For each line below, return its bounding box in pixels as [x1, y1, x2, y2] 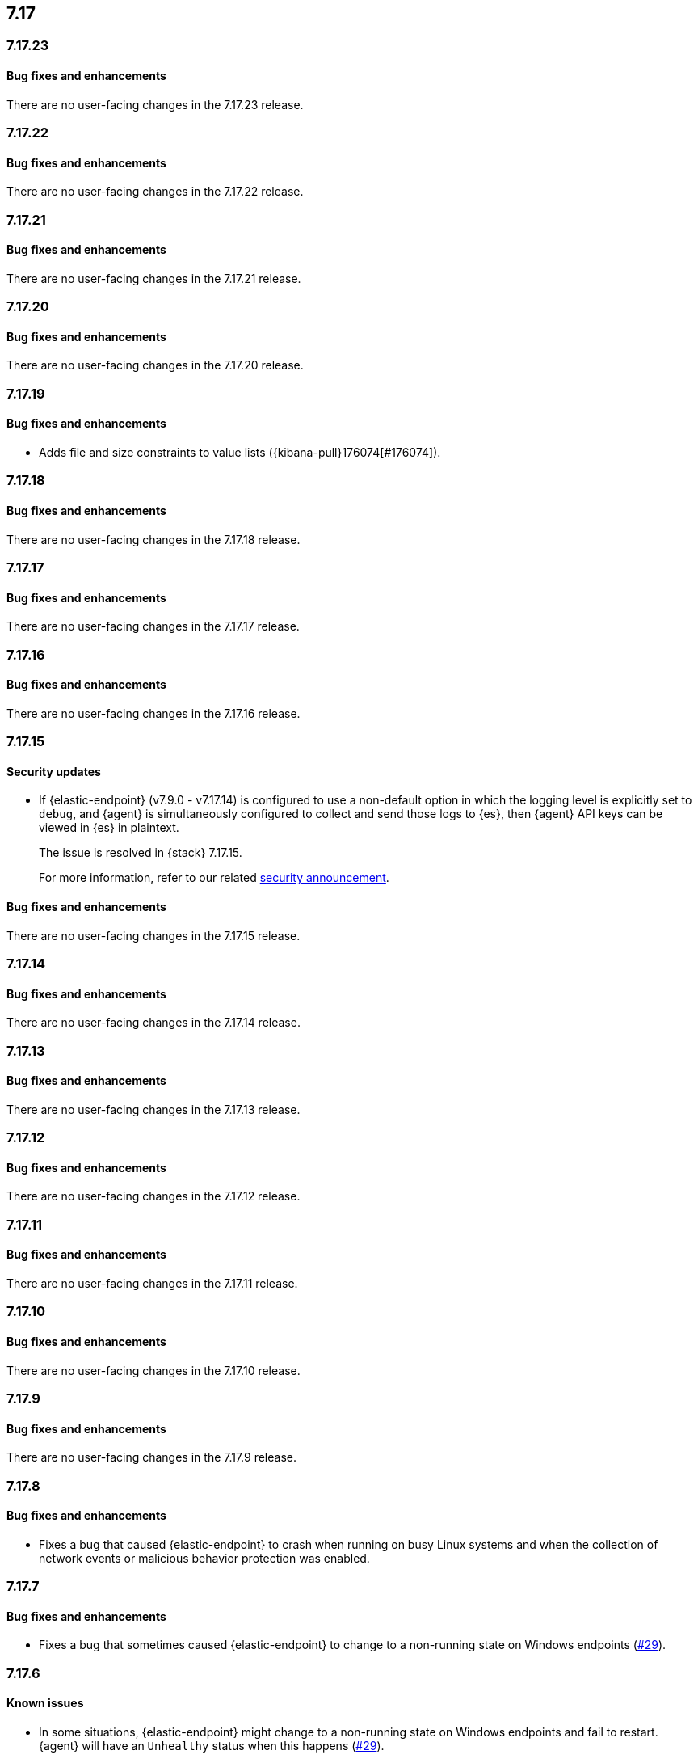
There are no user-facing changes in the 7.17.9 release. [6, 1450, 297, 1465]
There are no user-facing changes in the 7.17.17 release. [6, 619, 300, 634]
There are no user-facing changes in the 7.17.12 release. [6, 1189, 301, 1204]
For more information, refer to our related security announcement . [39, 871, 389, 885]
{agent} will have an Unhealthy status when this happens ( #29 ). [39, 1738, 385, 1753]
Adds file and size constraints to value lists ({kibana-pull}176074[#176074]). [39, 445, 441, 460]
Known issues [6, 1696, 84, 1710]
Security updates [6, 764, 101, 778]
